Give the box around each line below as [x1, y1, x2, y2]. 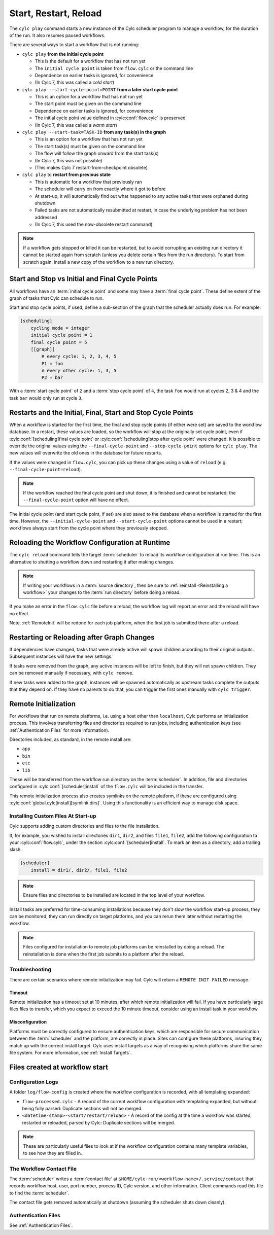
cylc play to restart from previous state [22, 171, 111, 178]
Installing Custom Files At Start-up [9, 812, 96, 819]
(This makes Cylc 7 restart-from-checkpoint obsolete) [35, 164, 148, 170]
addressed [35, 214, 57, 220]
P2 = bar [41, 375, 63, 380]
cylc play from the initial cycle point [22, 51, 104, 57]
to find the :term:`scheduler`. [9, 1190, 70, 1196]
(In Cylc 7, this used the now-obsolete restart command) [35, 221, 153, 228]
